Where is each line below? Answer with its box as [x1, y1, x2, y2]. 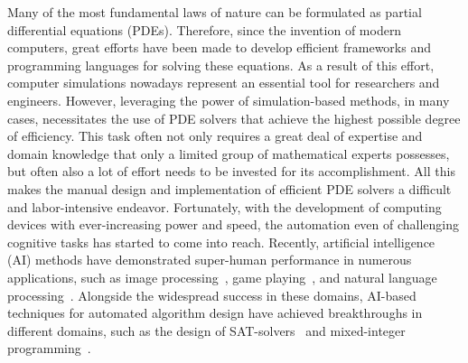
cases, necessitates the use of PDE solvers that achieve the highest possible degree [7, 108, 461, 127]
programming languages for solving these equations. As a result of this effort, [7, 55, 435, 74]
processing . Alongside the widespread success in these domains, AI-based [7, 285, 417, 304]
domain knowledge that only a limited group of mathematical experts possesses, [7, 144, 450, 163]
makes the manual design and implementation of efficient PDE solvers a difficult [7, 179, 452, 198]
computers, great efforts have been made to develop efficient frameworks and [7, 38, 431, 57]
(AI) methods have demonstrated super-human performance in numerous [7, 250, 412, 269]
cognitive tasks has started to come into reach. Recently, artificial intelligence [7, 232, 435, 251]
